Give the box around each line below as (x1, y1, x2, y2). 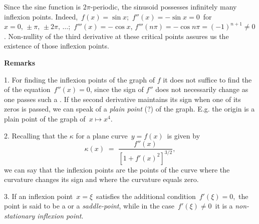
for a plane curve (76, 130, 128, 140)
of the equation (4, 84, 51, 94)
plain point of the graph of (4, 113, 86, 123)
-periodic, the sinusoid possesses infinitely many (90, 1, 237, 11)
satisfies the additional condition (96, 190, 196, 201)
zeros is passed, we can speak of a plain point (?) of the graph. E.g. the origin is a (4, 103, 255, 114)
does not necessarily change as (155, 84, 248, 94)
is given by (167, 130, 200, 140)
